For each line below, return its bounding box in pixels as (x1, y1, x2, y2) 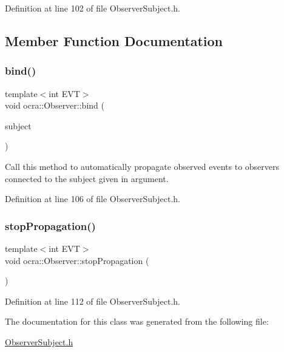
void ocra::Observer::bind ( (5, 99, 104, 112)
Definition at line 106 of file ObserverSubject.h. (5, 192, 180, 205)
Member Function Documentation (5, 31, 223, 50)
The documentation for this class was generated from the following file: (5, 315, 269, 328)
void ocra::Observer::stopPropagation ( (5, 254, 149, 266)
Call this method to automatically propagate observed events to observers (5, 160, 280, 172)
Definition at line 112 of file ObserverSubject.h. (5, 294, 180, 307)
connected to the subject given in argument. (5, 172, 169, 184)
